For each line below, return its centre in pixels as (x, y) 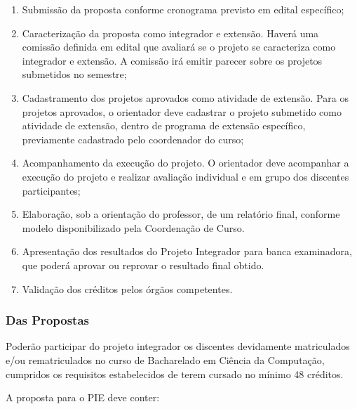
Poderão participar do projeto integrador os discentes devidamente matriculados (178, 346)
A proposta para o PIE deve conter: (83, 397)
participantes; (51, 190)
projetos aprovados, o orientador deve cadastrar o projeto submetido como (182, 111)
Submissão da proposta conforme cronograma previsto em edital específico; (183, 9)
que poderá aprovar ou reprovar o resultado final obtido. (143, 265)
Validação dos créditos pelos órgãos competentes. (127, 288)
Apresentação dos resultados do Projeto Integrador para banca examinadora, (187, 251)
